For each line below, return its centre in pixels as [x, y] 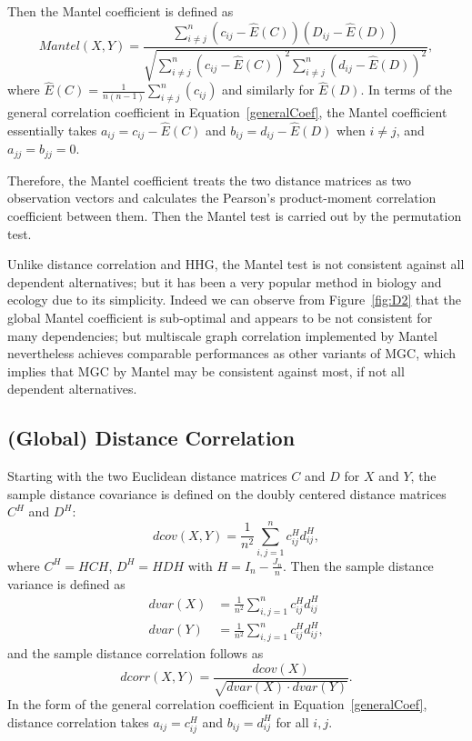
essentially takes [52, 130]
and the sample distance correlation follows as [136, 653]
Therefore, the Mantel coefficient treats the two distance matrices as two [210, 180]
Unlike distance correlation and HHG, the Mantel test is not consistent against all [236, 264]
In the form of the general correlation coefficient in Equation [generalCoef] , [217, 704]
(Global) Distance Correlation [151, 438]
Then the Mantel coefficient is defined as [121, 11]
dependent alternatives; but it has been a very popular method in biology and [225, 281]
